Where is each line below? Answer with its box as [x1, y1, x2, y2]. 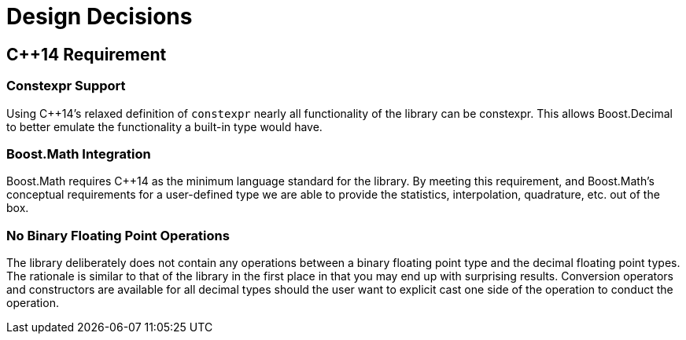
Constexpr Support [6, 78, 126, 94]
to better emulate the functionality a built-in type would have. [6, 119, 323, 133]
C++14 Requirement [6, 44, 167, 64]
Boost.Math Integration [6, 145, 151, 162]
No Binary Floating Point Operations [6, 227, 230, 243]
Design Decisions [6, 3, 193, 30]
